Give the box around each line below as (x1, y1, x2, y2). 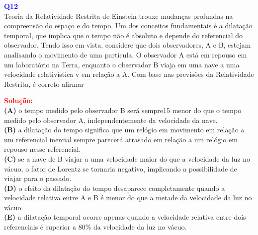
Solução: (4, 95, 33, 106)
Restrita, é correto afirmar (4, 78, 84, 89)
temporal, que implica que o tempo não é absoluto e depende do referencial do (4, 30, 243, 40)
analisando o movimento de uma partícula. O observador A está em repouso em (4, 49, 247, 59)
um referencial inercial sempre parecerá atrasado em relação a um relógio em (4, 134, 238, 144)
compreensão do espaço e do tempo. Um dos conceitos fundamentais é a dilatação (4, 20, 253, 31)
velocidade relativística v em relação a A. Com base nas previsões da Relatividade (4, 69, 254, 79)
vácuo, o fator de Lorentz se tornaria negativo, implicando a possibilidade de (4, 163, 237, 174)
